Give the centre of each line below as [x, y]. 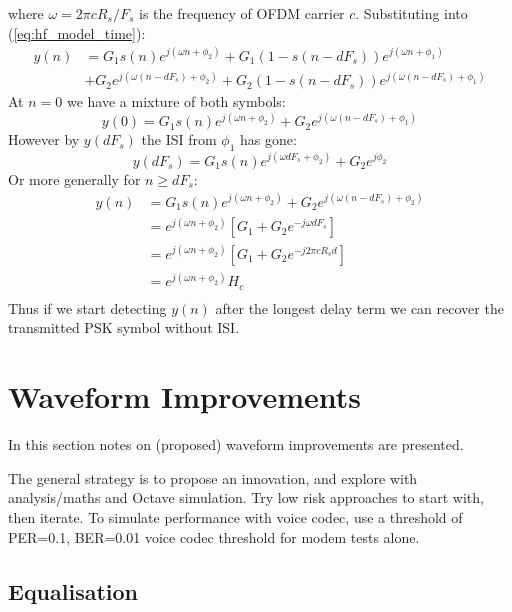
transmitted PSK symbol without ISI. [124, 327]
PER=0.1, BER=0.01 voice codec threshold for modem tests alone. [214, 536]
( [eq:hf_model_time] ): [77, 32]
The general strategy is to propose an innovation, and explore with [213, 477]
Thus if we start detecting [87, 307]
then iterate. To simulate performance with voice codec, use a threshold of [235, 516]
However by [44, 139]
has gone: [268, 139]
